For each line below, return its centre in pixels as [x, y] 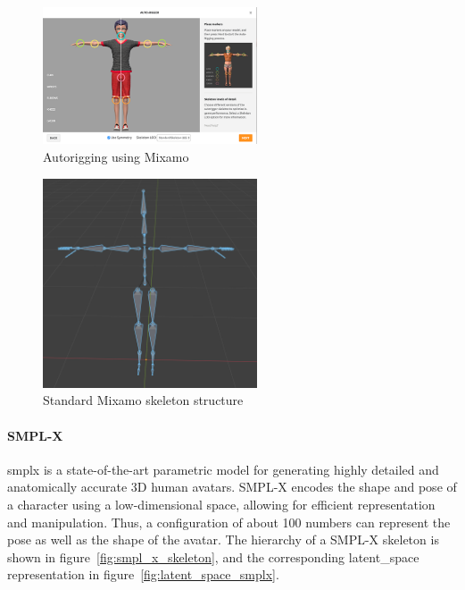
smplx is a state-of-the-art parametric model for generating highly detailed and [223, 469]
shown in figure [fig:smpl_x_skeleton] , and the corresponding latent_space [213, 556]
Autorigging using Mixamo [116, 156]
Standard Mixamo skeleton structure [143, 400]
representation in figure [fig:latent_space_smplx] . [143, 574]
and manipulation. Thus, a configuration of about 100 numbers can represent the [229, 522]
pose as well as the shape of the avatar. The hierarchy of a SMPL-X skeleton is [223, 539]
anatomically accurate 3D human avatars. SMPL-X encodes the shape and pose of [232, 487]
